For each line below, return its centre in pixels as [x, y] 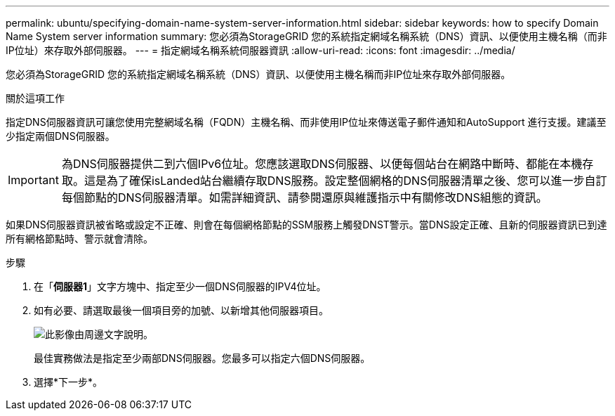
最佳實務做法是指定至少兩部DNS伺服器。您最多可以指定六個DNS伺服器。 [202, 358]
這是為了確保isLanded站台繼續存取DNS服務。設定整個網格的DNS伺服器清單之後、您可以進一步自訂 [345, 181]
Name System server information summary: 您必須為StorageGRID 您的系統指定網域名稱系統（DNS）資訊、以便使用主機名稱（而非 [306, 36]
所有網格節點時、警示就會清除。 [79, 239]
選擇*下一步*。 [68, 382]
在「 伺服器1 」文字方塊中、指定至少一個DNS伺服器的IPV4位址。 [180, 286]
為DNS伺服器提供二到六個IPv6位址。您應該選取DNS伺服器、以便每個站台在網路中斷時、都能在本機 [322, 164]
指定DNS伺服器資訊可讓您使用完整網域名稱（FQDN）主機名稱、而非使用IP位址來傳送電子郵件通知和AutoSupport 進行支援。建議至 [306, 122]
